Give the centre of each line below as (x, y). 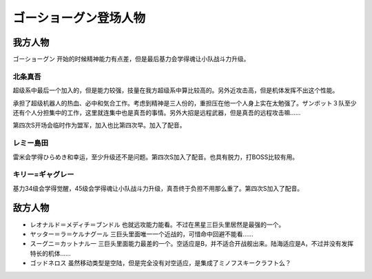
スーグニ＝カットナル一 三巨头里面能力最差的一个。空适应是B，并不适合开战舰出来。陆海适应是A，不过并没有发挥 (192, 244)
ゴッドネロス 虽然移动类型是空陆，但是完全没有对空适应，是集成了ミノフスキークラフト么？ (161, 263)
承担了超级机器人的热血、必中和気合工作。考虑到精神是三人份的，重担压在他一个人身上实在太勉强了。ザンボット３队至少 (185, 103)
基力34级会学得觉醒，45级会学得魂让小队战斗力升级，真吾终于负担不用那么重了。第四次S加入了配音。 (158, 188)
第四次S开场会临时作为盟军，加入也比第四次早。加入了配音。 (99, 125)
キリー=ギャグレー (43, 174)
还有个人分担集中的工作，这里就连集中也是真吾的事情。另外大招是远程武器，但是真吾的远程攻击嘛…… (157, 112)
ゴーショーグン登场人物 (79, 18)
